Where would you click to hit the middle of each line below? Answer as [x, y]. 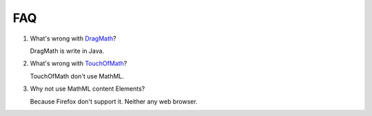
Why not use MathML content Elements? [87, 89]
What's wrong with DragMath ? [73, 38]
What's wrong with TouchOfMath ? [79, 63]
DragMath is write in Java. [67, 51]
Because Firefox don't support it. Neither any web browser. [114, 101]
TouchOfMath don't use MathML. [77, 76]
